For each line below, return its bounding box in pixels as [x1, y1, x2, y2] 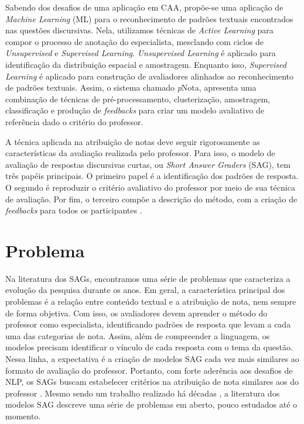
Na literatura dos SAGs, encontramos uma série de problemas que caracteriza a [5, 272, 291, 284]
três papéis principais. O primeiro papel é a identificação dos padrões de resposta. [5, 170, 299, 182]
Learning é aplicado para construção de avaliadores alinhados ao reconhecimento [5, 70, 293, 82]
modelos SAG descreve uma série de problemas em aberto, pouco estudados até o [5, 398, 298, 411]
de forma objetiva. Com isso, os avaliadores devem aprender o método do [5, 306, 268, 319]
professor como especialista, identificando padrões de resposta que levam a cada [5, 318, 291, 330]
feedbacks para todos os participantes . [5, 204, 142, 216]
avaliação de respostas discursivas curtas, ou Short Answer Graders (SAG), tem [5, 158, 291, 170]
